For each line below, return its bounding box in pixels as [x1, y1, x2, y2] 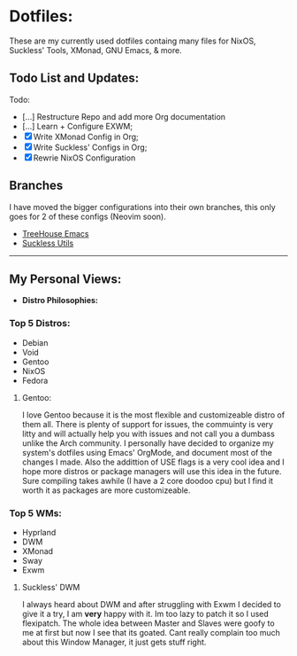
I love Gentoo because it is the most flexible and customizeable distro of [21, 410, 286, 420]
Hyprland [21, 527, 57, 537]
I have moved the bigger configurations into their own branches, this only [9, 201, 276, 212]
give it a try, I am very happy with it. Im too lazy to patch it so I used [21, 608, 270, 619]
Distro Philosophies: [21, 295, 99, 306]
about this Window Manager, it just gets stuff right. [21, 636, 207, 647]
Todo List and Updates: [9, 71, 140, 86]
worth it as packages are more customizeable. [21, 485, 191, 496]
